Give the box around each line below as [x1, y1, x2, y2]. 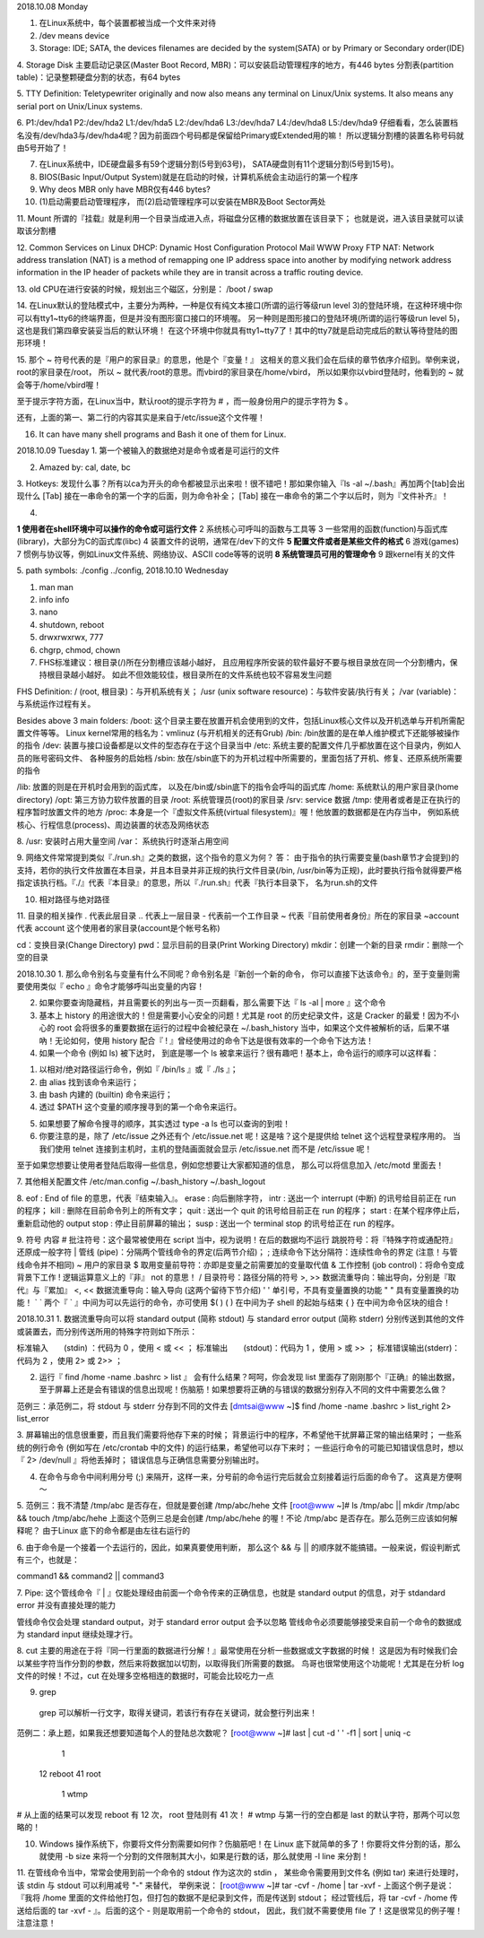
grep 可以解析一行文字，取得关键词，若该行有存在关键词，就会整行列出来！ [39, 1707, 318, 1717]
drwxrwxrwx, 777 [39, 632, 104, 643]
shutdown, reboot [39, 619, 105, 630]
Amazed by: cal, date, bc [39, 462, 132, 473]
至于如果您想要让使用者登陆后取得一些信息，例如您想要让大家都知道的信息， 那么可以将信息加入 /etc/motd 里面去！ [16, 1160, 445, 1170]
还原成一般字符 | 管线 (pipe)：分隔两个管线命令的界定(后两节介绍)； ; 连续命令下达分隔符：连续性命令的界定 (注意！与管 [16, 1247, 458, 1257]
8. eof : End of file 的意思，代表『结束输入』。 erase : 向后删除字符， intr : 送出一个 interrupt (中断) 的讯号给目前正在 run [16, 1193, 457, 1204]
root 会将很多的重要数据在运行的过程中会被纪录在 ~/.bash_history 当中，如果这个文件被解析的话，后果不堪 [56, 1022, 450, 1033]
